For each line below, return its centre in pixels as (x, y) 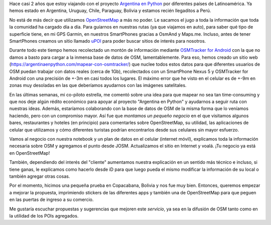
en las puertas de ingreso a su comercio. (51, 200)
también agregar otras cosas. (40, 176)
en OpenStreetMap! (30, 153)
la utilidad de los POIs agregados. (44, 215)
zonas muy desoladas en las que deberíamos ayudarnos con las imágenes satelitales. (98, 85)
